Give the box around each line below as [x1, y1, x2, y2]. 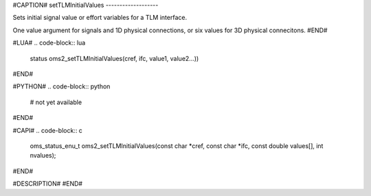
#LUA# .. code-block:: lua [12, 38, 86, 47]
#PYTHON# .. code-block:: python [12, 82, 111, 90]
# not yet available [30, 98, 82, 106]
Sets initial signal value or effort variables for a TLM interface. [12, 14, 188, 22]
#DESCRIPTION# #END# [12, 180, 82, 188]
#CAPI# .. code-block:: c [12, 126, 82, 134]
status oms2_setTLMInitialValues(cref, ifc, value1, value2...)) [30, 54, 199, 62]
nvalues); [30, 151, 56, 160]
